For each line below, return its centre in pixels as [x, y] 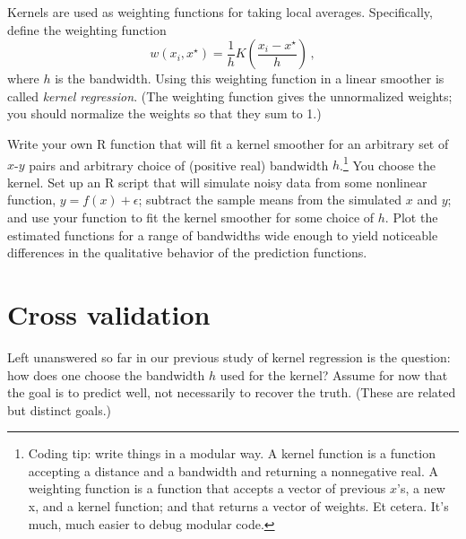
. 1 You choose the [388, 163]
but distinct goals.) [60, 409]
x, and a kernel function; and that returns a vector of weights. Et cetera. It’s [238, 506]
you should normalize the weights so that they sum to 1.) [164, 113]
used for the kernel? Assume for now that [334, 374]
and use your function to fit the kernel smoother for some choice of [191, 217]
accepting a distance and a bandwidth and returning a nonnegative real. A [233, 470]
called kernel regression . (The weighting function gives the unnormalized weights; [230, 96]
